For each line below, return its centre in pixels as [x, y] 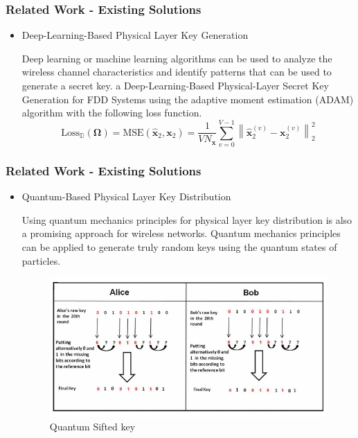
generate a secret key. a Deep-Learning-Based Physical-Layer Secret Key [175, 85]
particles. [41, 260]
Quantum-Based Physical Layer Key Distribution [126, 196]
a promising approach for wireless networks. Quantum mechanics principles [181, 233]
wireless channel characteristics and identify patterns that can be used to [177, 72]
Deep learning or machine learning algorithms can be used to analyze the [177, 58]
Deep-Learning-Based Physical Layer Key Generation [135, 35]
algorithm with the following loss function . [112, 113]
